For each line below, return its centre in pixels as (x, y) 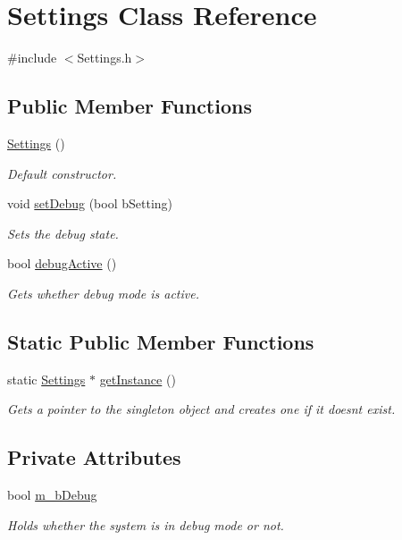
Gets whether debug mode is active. (103, 293)
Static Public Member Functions (161, 341)
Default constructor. (62, 173)
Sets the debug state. (63, 233)
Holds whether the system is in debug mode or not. (146, 524)
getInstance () (138, 379)
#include (32, 58)
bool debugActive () (62, 263)
